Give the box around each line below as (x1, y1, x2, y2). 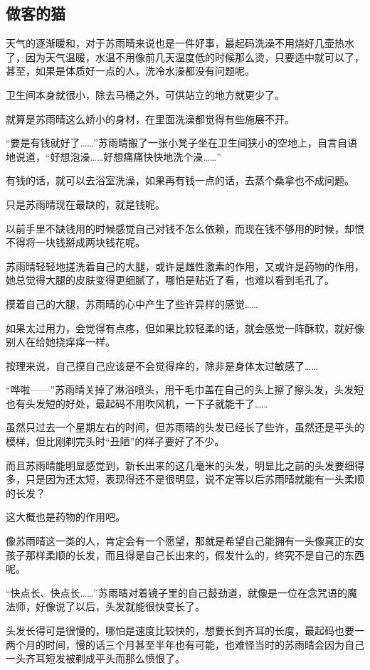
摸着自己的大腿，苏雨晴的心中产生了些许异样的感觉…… (6, 296, 258, 311)
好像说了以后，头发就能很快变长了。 (35, 599, 205, 614)
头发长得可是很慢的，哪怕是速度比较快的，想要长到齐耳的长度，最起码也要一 (6, 623, 364, 638)
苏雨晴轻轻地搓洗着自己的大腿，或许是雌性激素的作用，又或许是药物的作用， (6, 258, 364, 273)
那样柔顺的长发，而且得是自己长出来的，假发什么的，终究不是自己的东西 (25, 547, 364, 562)
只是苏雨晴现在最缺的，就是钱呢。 (6, 196, 165, 211)
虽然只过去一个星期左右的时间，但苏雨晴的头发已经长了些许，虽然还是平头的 (6, 420, 364, 435)
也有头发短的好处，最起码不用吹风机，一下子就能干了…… (6, 395, 268, 410)
